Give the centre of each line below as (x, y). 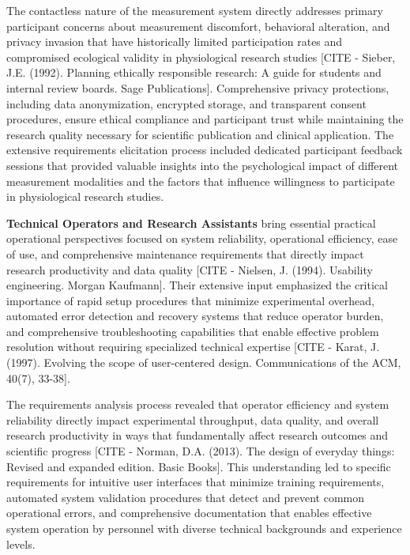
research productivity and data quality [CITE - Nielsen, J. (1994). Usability (190, 269)
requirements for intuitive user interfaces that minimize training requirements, (196, 482)
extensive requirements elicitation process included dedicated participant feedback (205, 150)
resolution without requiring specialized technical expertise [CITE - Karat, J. (193, 347)
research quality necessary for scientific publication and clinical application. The (200, 134)
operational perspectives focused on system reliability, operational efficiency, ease (202, 238)
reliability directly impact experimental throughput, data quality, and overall (193, 419)
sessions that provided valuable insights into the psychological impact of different (203, 165)
